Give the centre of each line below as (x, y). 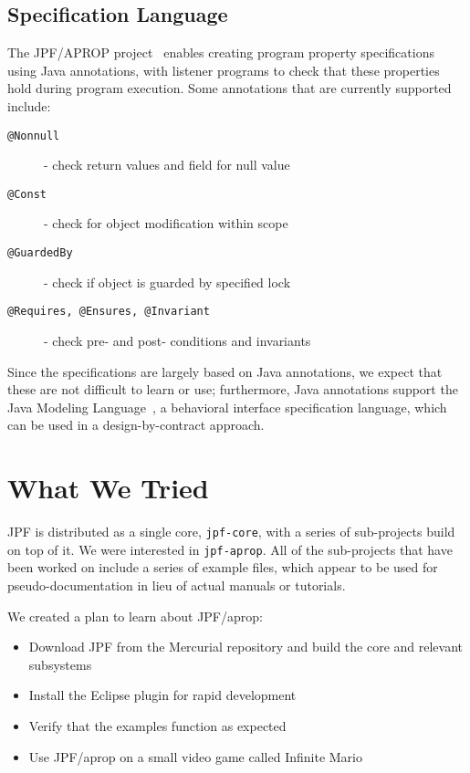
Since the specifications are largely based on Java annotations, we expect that (225, 371)
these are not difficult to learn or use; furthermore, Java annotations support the (233, 389)
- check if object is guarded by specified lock (167, 282)
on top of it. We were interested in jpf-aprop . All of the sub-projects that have (230, 549)
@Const (27, 194)
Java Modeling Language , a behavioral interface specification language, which (227, 407)
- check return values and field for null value (167, 165)
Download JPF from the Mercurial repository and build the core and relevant (246, 647)
